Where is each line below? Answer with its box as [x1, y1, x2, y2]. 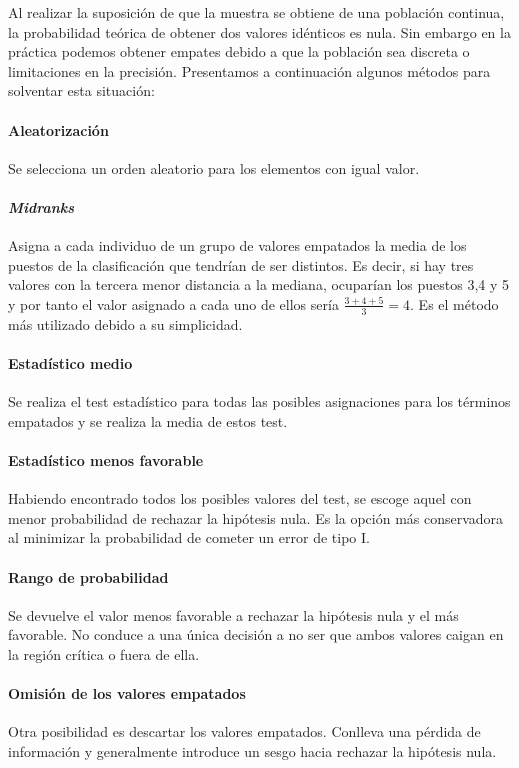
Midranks [8, 196, 75, 217]
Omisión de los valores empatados [8, 683, 246, 704]
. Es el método [410, 293, 499, 314]
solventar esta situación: [8, 80, 155, 101]
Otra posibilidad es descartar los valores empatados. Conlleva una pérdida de [8, 721, 481, 742]
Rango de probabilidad [8, 566, 169, 587]
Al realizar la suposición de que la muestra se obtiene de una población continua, [8, 2, 505, 22]
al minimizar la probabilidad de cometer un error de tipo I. [8, 527, 370, 548]
